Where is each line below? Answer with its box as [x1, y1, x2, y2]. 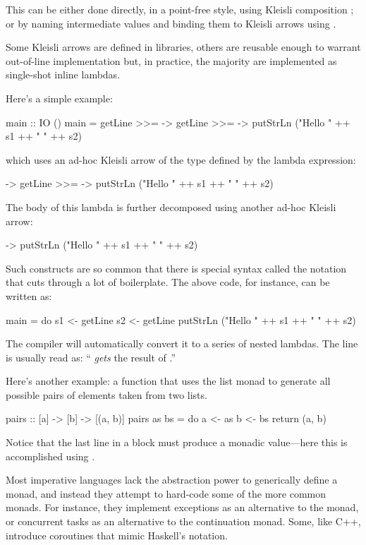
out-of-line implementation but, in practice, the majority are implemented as [6, 53, 337, 68]
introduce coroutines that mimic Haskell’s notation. [6, 527, 228, 542]
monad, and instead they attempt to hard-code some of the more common [6, 486, 327, 501]
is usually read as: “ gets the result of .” [6, 349, 176, 364]
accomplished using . [6, 448, 95, 463]
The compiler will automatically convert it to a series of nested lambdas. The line [6, 336, 358, 351]
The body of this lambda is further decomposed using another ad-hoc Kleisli [6, 199, 336, 214]
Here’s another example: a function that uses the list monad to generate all [6, 373, 331, 388]
